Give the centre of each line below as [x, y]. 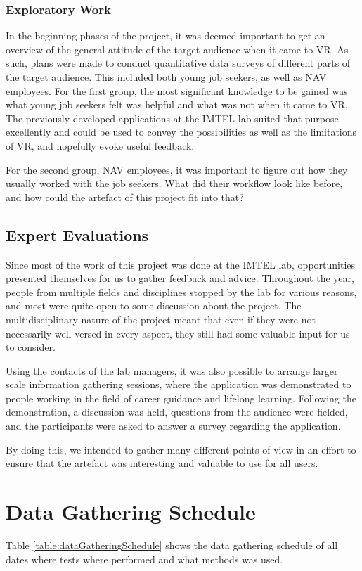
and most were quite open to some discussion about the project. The [154, 306]
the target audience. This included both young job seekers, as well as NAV [166, 77]
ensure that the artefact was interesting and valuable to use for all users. [162, 463]
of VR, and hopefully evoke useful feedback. [100, 145]
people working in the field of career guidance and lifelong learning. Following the [181, 398]
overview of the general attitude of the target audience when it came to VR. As [177, 49]
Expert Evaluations [77, 235]
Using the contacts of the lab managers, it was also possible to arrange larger [172, 370]
